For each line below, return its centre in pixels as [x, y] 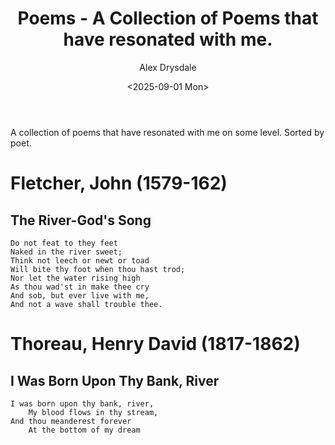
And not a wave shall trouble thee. [86, 304]
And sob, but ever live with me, [80, 295]
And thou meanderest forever [71, 421]
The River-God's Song [81, 220]
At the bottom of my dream [84, 430]
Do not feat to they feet [64, 243]
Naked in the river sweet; [66, 252]
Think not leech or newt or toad [80, 260]
